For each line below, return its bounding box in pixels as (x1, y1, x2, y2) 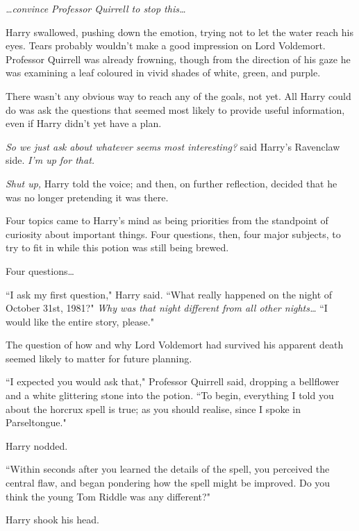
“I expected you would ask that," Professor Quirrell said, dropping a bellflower (6, 374, 340, 389)
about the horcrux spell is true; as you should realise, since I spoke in (6, 401, 301, 416)
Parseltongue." (6, 415, 67, 430)
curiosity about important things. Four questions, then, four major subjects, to (6, 226, 341, 241)
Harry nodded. (6, 438, 68, 453)
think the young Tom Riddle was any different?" (6, 489, 210, 503)
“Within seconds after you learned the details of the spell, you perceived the (6, 462, 330, 476)
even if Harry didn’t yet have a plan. (6, 116, 162, 130)
